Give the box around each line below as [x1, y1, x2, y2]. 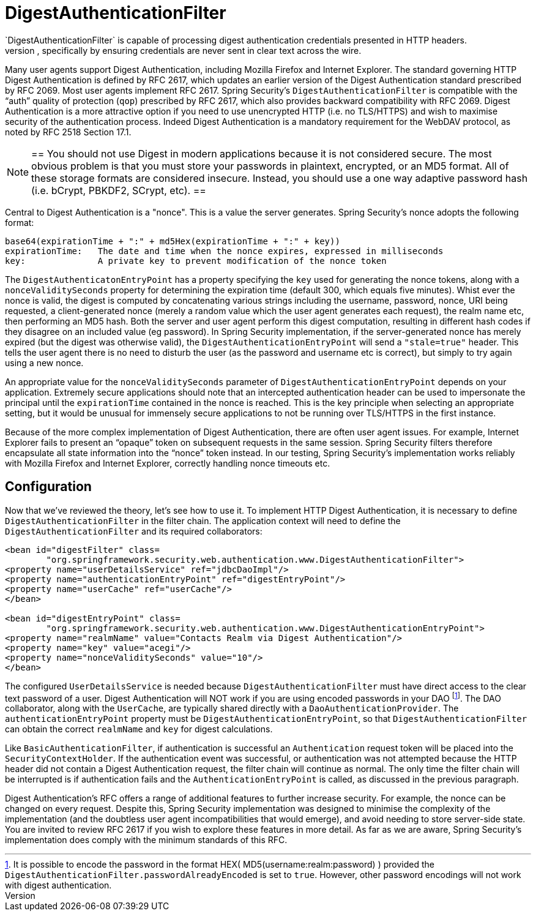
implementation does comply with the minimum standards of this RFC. [5, 835, 288, 846]
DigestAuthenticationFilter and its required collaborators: [5, 525, 262, 536]
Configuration [5, 479, 92, 495]
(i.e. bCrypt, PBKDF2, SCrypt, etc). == [31, 184, 206, 197]
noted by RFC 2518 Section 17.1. [5, 126, 132, 137]
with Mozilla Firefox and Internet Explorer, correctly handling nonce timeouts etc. [5, 457, 330, 468]
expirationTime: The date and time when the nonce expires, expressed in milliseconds [5, 246, 444, 256]
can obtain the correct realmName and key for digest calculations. [5, 724, 273, 735]
